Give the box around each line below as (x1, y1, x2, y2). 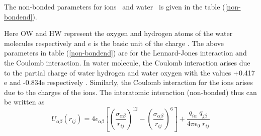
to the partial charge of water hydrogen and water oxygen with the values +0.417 (4, 67, 255, 77)
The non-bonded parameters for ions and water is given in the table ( (4, 1, 225, 11)
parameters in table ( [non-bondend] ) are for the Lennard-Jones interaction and (4, 47, 247, 58)
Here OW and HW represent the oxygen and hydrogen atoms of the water (4, 28, 233, 38)
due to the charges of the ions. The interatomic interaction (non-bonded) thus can (4, 86, 257, 97)
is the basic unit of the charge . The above (93, 37, 224, 48)
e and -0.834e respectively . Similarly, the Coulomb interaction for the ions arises (4, 77, 253, 87)
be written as (4, 96, 45, 107)
